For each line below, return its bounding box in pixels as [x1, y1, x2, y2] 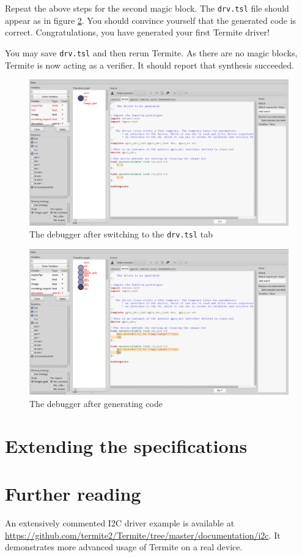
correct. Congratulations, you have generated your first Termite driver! [5, 26, 270, 39]
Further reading [5, 481, 141, 506]
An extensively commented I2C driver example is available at [5, 517, 235, 529]
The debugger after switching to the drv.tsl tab [29, 228, 213, 241]
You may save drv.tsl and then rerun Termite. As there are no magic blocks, [5, 46, 298, 59]
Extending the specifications [5, 433, 248, 458]
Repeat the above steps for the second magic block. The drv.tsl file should [5, 2, 289, 14]
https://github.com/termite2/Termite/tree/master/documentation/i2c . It [5, 528, 281, 541]
